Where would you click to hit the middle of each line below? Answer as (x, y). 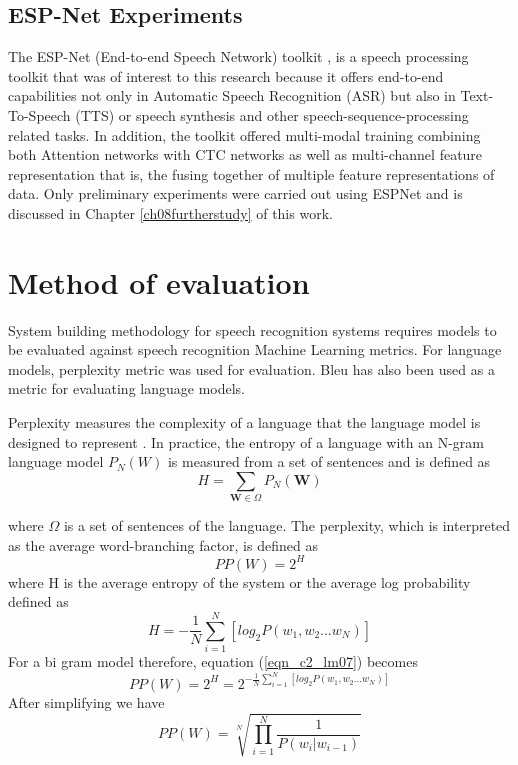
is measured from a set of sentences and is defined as (329, 461)
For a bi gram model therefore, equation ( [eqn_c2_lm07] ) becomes (213, 661)
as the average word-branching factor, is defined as (163, 544)
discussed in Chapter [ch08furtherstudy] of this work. (170, 212)
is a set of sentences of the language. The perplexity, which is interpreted (287, 525)
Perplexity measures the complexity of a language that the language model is (244, 422)
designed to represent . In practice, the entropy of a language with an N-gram (246, 441)
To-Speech (39, 114)
